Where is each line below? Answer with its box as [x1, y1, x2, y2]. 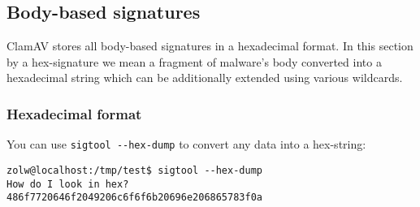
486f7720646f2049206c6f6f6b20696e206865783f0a [6, 192, 262, 204]
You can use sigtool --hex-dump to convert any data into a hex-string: [6, 136, 366, 153]
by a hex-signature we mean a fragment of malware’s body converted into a [6, 53, 382, 70]
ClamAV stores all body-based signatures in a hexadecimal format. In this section [6, 37, 414, 54]
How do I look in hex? [6, 178, 129, 190]
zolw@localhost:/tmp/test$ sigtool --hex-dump [6, 164, 262, 176]
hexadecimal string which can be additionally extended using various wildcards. [6, 69, 403, 86]
